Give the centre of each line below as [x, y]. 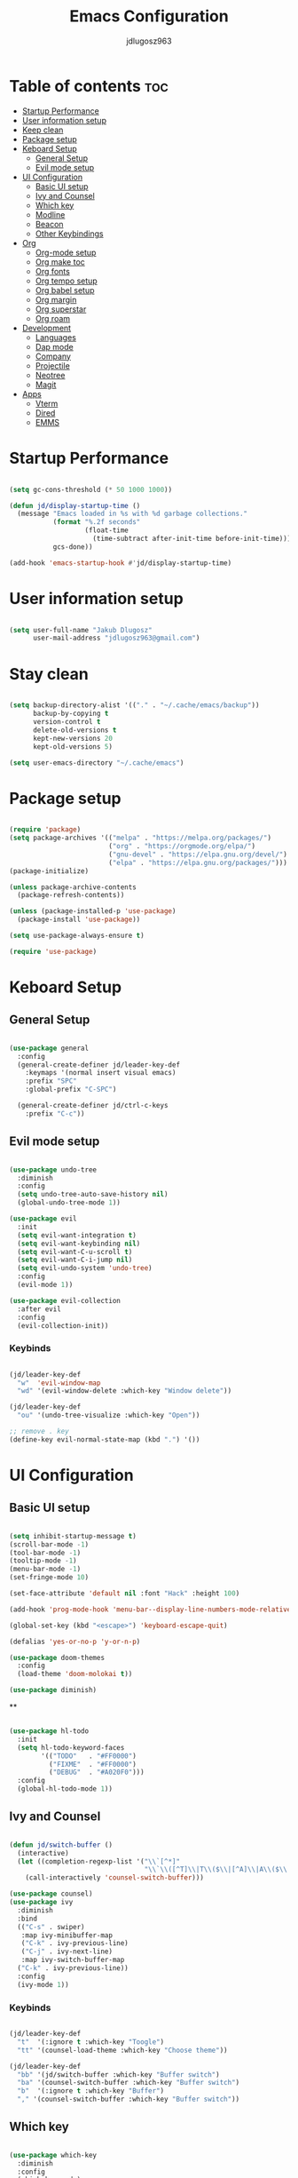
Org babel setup [65, 290]
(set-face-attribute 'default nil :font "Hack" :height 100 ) [125, 1594]
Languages [56, 337]
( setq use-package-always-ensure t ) [77, 936]
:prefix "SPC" [51, 1081]
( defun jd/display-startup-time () [75, 505]
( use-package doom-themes [57, 1657]
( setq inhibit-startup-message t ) [73, 1536]
